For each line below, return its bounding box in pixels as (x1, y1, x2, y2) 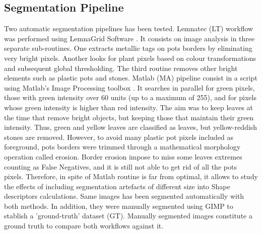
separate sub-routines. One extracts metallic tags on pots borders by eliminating (4, 43, 252, 53)
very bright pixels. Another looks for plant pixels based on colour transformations (4, 52, 256, 63)
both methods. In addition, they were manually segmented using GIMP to (4, 200, 233, 211)
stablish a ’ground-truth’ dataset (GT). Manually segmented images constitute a (4, 210, 252, 221)
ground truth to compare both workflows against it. (4, 220, 164, 231)
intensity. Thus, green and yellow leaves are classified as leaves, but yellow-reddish (4, 122, 257, 132)
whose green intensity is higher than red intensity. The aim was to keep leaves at (4, 102, 253, 112)
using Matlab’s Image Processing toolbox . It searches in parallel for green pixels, (4, 82, 255, 93)
